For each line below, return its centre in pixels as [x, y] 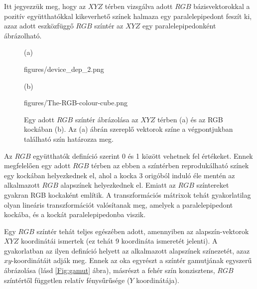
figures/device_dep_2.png [64, 69]
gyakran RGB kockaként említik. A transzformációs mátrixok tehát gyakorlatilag [128, 194]
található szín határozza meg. [69, 139]
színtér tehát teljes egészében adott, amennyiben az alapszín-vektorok [143, 231]
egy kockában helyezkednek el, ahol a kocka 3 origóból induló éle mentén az [120, 175]
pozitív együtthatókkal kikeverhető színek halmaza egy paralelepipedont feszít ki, [128, 16]
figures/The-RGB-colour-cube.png [76, 103]
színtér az [109, 26]
